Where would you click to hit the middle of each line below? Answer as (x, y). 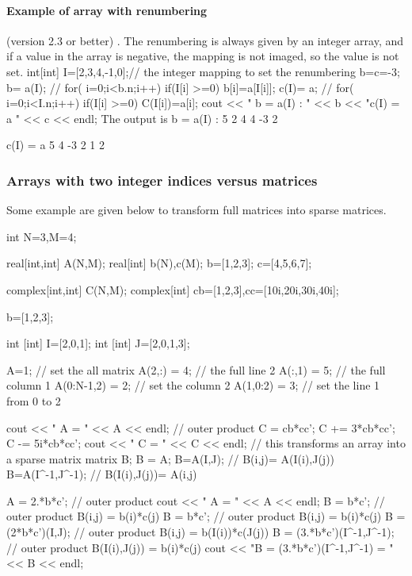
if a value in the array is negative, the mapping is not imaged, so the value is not (203, 56)
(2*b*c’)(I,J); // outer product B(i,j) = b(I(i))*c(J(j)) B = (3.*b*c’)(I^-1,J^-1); (200, 532)
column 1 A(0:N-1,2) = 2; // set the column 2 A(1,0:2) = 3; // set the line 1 (193, 385)
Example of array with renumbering (107, 10)
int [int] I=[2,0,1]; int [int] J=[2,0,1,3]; (98, 343)
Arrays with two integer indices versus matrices (162, 180)
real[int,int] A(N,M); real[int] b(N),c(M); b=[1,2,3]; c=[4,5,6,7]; (159, 263)
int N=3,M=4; (42, 236)
